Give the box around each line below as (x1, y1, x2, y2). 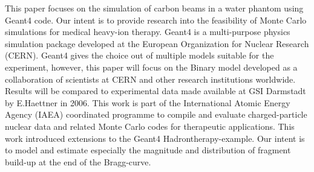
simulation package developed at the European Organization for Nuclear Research (5, 37, 309, 49)
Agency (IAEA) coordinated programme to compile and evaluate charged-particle (5, 108, 307, 121)
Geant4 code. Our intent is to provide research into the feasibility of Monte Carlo (5, 13, 307, 26)
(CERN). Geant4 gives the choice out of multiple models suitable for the (5, 49, 274, 62)
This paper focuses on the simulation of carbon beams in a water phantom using (5, 2, 304, 14)
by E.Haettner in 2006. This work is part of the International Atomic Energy (5, 96, 290, 109)
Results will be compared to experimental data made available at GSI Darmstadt (5, 84, 306, 97)
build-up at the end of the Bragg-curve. (5, 155, 151, 168)
